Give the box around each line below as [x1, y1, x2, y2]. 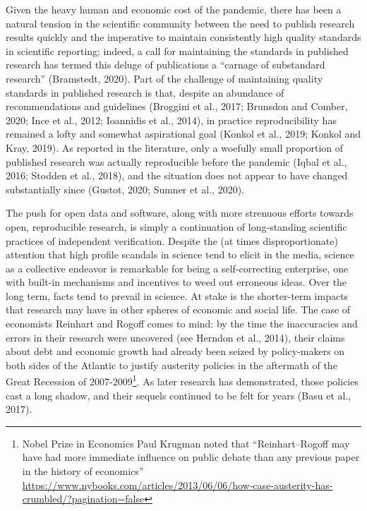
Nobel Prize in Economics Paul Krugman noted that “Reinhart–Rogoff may [22, 435, 350, 450]
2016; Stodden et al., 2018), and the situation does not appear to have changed [6, 168, 348, 183]
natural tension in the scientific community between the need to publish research [6, 16, 355, 30]
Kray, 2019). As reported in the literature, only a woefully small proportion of [6, 140, 344, 155]
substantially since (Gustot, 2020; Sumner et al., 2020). [6, 181, 245, 196]
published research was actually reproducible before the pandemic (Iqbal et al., [6, 154, 347, 169]
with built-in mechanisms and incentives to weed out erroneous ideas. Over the [6, 275, 347, 289]
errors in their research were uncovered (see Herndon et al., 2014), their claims [6, 330, 345, 344]
